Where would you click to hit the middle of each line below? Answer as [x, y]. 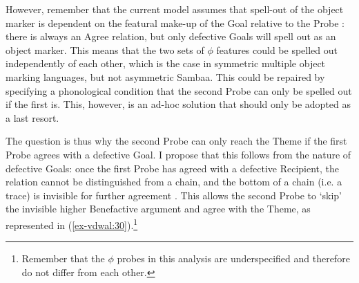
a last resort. [32, 117]
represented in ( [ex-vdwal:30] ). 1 [72, 223]
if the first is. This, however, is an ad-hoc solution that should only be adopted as [178, 104]
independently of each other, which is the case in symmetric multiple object [166, 63]
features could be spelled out [277, 49]
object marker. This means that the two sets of [105, 49]
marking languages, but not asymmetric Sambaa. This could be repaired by [165, 76]
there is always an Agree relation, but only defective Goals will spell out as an [171, 36]
